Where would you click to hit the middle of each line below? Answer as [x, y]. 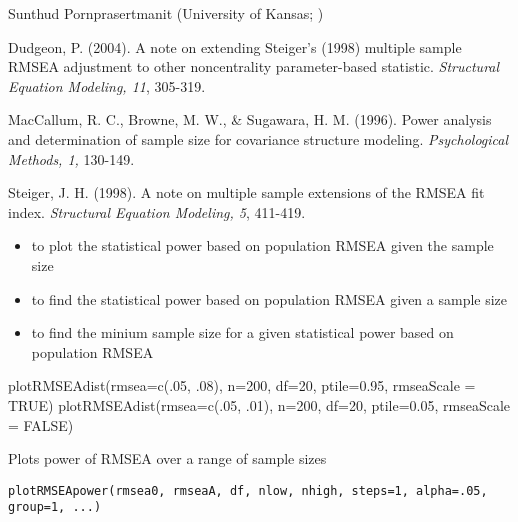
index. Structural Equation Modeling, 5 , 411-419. [157, 211]
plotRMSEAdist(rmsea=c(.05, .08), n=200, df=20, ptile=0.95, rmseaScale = [242, 385]
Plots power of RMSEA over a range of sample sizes [167, 458]
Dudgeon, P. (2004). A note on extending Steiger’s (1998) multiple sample [235, 46]
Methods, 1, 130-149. [71, 158]
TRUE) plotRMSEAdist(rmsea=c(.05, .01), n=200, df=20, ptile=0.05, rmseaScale [259, 404]
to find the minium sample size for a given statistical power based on [242, 332]
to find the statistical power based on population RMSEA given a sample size [269, 298]
